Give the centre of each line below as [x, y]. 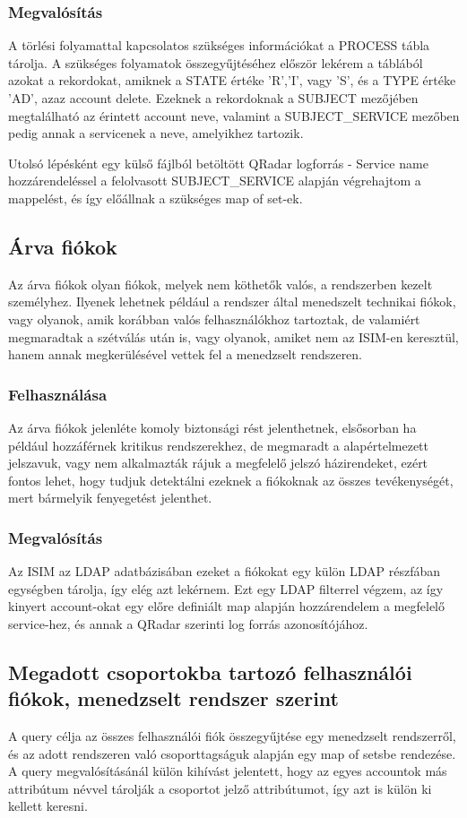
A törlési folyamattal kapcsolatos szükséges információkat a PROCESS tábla [219, 45]
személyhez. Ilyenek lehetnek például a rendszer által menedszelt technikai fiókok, [232, 301]
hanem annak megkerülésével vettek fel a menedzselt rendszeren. [186, 354]
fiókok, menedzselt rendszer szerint [173, 698]
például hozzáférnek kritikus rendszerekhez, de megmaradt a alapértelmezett [218, 445]
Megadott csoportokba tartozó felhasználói [210, 672]
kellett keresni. [48, 806]
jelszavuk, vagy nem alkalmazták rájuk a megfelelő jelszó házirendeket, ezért [218, 463]
